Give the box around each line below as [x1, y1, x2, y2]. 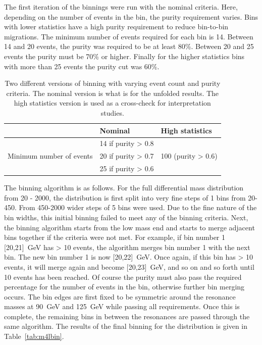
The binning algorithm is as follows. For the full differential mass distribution [4, 182, 244, 193]
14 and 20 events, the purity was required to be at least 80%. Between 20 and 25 [4, 41, 254, 52]
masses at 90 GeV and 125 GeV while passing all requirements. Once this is [4, 301, 240, 312]
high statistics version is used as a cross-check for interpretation [14, 97, 211, 108]
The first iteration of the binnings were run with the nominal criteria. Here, [4, 2, 238, 12]
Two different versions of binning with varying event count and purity [5, 78, 221, 88]
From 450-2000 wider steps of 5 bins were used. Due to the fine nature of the [19, 202, 257, 213]
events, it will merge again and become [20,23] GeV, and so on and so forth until [4, 261, 254, 272]
